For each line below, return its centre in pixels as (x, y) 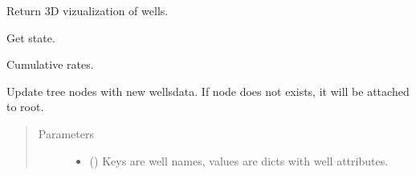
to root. (25, 107)
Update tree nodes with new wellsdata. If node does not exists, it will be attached (208, 91)
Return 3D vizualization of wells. (88, 10)
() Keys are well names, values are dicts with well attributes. (239, 160)
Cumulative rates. (50, 64)
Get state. (31, 37)
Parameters (66, 133)
